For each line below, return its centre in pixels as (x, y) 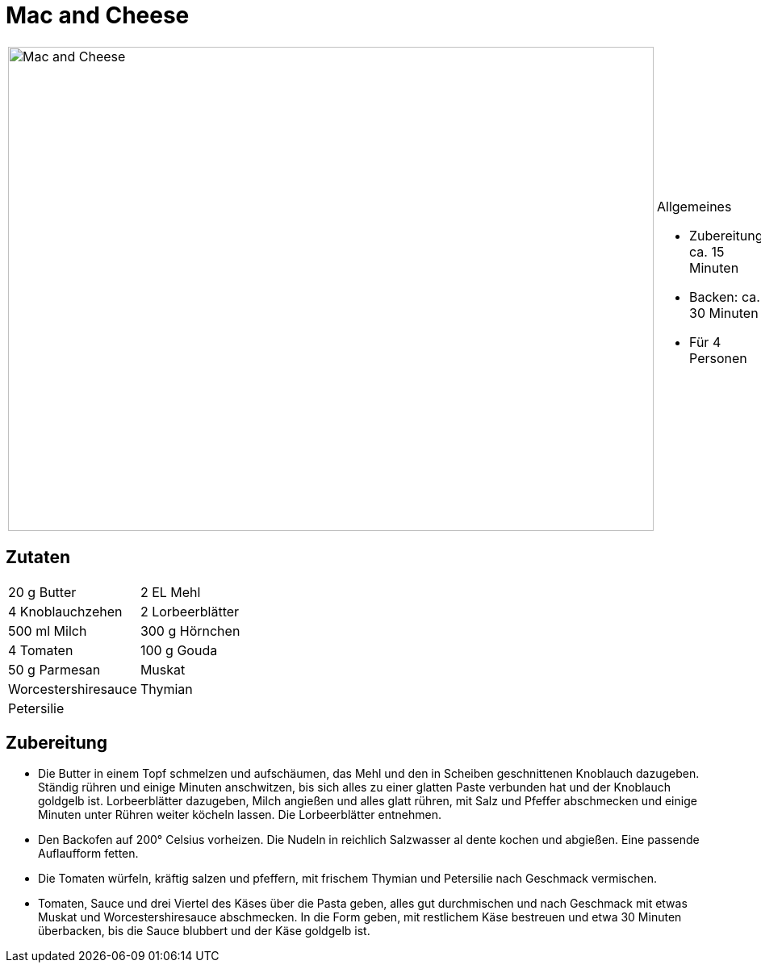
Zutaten (38, 558)
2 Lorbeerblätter (190, 611)
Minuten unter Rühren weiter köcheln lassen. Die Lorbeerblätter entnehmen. (240, 815)
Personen (718, 358)
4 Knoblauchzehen (65, 611)
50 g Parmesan (54, 669)
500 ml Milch (48, 631)
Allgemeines (694, 206)
